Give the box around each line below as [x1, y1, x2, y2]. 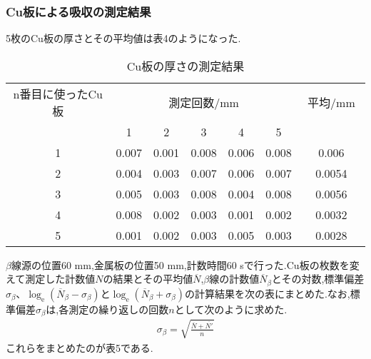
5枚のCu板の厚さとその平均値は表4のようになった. [6, 31, 241, 46]
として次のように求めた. [174, 301, 288, 316]
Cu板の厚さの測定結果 [126, 57, 245, 74]
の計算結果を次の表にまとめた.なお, [184, 285, 350, 300]
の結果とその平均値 [103, 271, 193, 286]
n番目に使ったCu [13, 85, 103, 102]
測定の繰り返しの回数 [68, 301, 169, 316]
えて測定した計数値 [6, 271, 96, 286]
